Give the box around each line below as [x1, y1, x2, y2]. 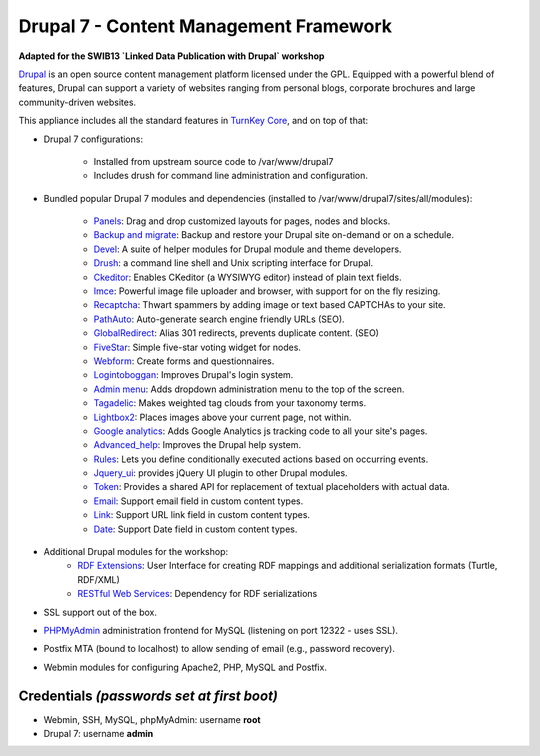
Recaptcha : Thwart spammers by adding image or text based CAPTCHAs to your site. [93, 299, 446, 311]
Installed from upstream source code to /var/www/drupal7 [93, 155, 334, 167]
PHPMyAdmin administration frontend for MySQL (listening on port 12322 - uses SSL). [43, 625, 399, 636]
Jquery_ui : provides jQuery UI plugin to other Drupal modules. [93, 467, 349, 479]
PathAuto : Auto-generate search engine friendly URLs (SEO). [93, 313, 345, 325]
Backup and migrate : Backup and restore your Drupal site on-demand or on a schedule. [93, 229, 455, 241]
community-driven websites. [18, 96, 137, 108]
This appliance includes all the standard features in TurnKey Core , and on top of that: [18, 115, 369, 127]
